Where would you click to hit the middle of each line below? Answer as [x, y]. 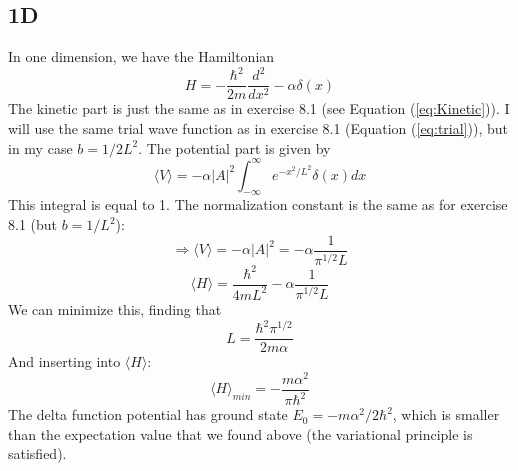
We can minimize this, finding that [115, 308]
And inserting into [64, 361]
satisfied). [37, 453]
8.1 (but [33, 224]
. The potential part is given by [234, 147]
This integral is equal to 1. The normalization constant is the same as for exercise [258, 204]
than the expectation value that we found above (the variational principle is [240, 433]
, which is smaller [446, 414]
